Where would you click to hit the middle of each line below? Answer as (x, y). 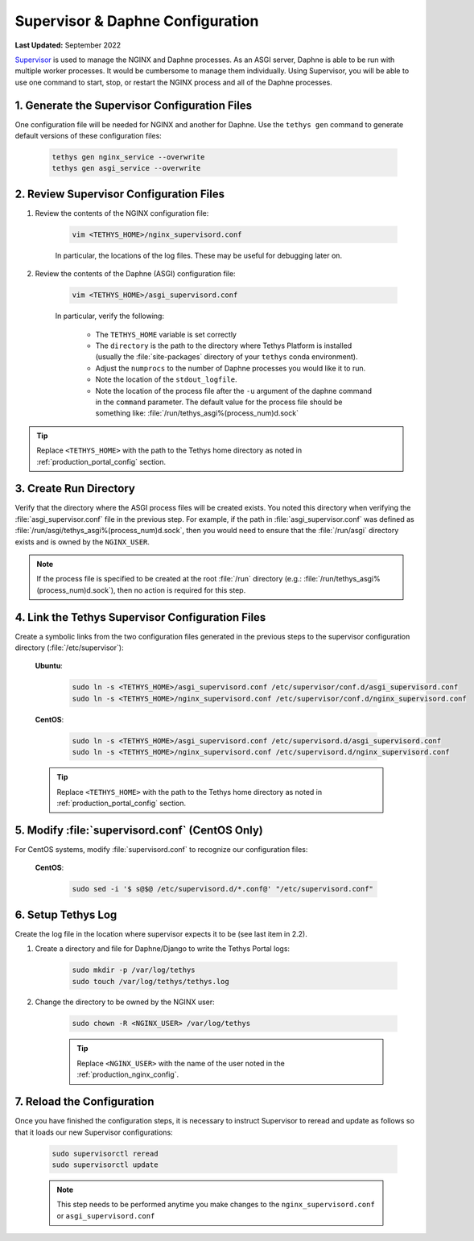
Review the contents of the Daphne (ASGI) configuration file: (136, 274)
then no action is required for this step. (181, 590)
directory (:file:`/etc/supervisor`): (69, 647)
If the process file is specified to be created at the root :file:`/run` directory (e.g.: (169, 579)
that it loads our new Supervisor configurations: (94, 1132)
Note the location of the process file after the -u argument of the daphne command (234, 391)
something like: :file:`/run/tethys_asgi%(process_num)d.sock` (197, 413)
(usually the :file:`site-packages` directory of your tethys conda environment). (227, 357)
